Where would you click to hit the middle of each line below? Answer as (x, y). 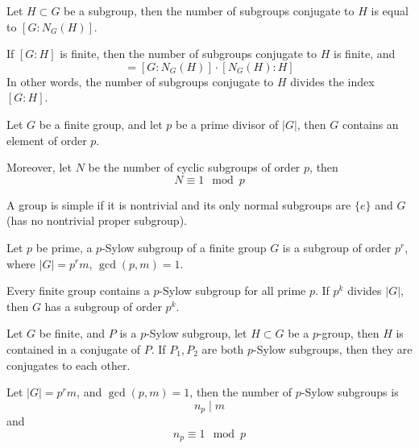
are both (223, 348)
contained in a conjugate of (74, 348)
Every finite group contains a (78, 290)
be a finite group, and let (101, 124)
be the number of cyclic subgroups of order (194, 167)
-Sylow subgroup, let (197, 333)
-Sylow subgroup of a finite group (184, 247)
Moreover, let (39, 167)
